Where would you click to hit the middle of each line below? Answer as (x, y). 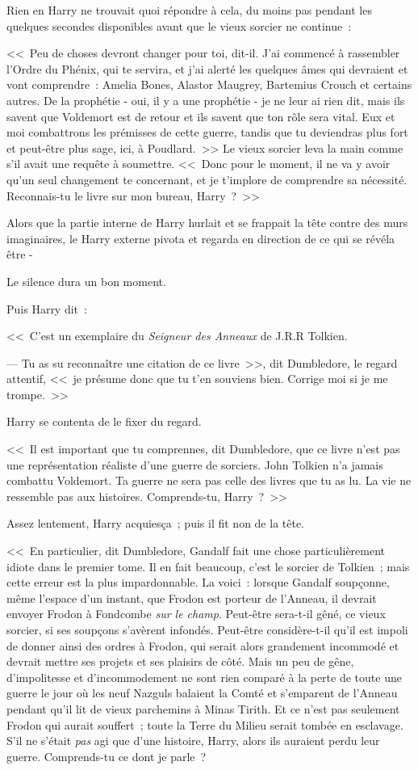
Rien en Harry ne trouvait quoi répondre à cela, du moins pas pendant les (189, 10)
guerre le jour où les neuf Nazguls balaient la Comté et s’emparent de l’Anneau (202, 693)
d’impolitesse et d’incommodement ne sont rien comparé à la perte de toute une (204, 677)
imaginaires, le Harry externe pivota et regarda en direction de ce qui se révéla (201, 238)
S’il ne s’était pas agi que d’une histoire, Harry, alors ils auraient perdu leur (193, 741)
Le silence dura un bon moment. (86, 281)
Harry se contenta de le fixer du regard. (104, 421)
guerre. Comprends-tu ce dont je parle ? (107, 756)
